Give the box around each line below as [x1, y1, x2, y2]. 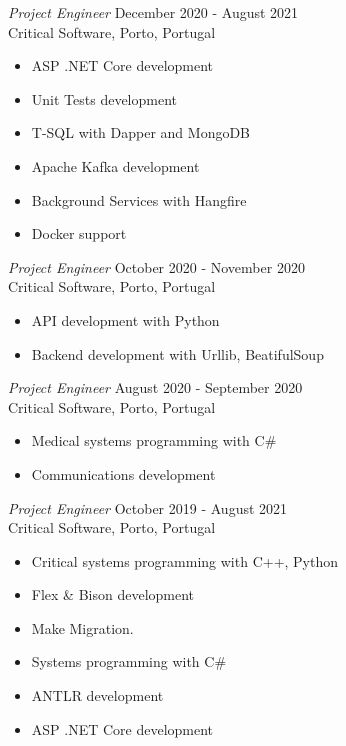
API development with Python [31, 309, 220, 330]
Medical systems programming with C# [31, 430, 277, 451]
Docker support [31, 223, 127, 244]
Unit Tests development [31, 88, 177, 109]
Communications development [31, 463, 216, 484]
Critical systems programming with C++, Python [31, 550, 339, 571]
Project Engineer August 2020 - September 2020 [8, 377, 303, 398]
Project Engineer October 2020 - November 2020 [8, 256, 305, 277]
